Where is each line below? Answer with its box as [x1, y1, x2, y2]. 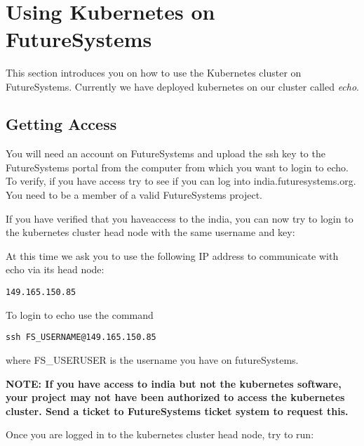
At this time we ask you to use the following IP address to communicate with [6, 248, 339, 263]
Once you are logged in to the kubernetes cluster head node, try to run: [6, 427, 314, 442]
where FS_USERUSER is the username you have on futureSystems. [6, 352, 299, 367]
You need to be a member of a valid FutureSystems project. [6, 188, 263, 202]
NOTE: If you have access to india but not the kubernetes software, [6, 376, 342, 391]
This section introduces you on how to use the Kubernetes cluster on [6, 65, 302, 79]
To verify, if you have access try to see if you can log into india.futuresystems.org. [6, 173, 356, 188]
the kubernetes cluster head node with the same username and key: [6, 225, 295, 240]
